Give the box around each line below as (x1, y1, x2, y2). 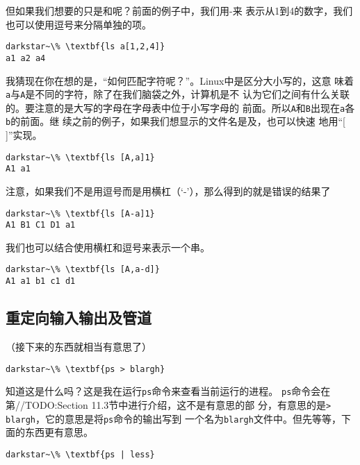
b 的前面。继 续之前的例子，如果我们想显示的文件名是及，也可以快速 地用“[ (6, 114, 345, 128)
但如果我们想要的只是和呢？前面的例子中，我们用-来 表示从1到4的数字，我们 (6, 3, 353, 17)
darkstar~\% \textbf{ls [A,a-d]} (6, 264, 160, 275)
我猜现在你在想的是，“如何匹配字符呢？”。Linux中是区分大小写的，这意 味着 (6, 73, 354, 87)
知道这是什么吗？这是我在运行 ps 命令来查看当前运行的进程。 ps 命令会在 (6, 384, 331, 398)
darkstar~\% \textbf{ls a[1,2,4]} (6, 42, 165, 52)
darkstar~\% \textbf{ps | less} (6, 449, 155, 459)
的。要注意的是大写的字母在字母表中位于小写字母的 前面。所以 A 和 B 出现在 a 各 (6, 100, 355, 115)
